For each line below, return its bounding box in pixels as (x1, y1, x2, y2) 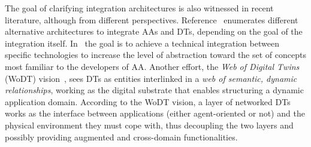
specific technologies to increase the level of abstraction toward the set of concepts (5, 48, 306, 61)
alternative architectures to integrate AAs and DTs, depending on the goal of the (5, 25, 303, 38)
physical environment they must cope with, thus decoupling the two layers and (5, 118, 294, 131)
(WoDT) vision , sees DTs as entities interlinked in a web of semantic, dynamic (5, 72, 297, 84)
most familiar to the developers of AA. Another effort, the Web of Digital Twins (5, 60, 300, 72)
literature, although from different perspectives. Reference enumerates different (5, 13, 298, 26)
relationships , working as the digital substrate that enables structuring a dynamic (5, 84, 304, 96)
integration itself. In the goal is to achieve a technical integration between (5, 36, 279, 49)
